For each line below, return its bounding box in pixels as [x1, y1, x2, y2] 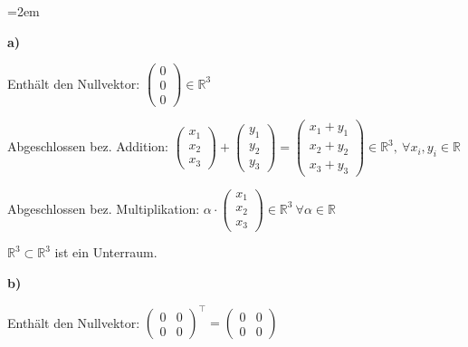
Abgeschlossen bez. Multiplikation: [7, 198, 200, 217]
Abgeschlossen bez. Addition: [7, 137, 168, 156]
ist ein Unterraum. [54, 243, 158, 262]
